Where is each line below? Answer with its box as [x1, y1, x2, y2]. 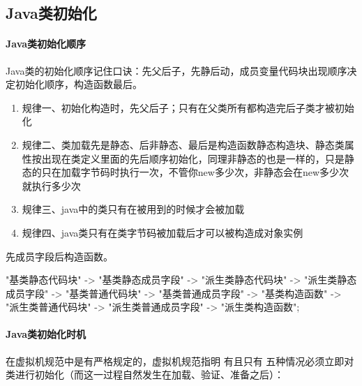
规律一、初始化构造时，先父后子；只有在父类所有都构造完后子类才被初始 [22, 100, 354, 114]
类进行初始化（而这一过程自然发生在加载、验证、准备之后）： [6, 367, 284, 382]
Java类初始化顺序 [6, 36, 86, 51]
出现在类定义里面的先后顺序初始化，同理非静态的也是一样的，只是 [41, 151, 345, 165]
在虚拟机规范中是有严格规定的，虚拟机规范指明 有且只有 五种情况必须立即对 [6, 353, 354, 368]
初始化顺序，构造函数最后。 [15, 77, 142, 91]
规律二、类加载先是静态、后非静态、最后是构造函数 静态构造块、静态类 [22, 137, 345, 151]
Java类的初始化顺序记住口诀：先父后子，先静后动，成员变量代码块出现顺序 [6, 63, 347, 77]
